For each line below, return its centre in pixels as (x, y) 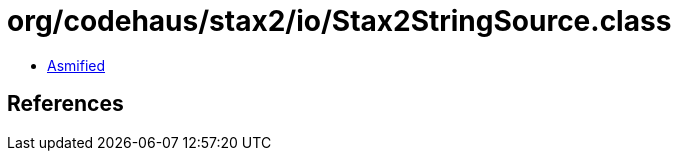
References (65, 104)
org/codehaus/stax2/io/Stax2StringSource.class (339, 21)
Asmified (76, 65)
